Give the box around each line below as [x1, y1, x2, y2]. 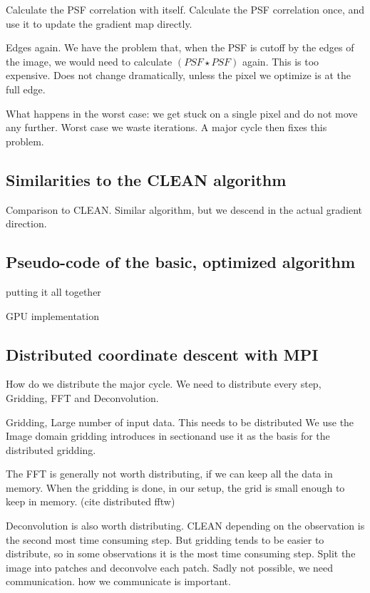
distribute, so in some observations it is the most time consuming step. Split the [6, 546, 356, 561]
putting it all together [6, 284, 101, 299]
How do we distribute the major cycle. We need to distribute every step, [6, 376, 322, 391]
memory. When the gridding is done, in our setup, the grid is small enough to [6, 480, 345, 495]
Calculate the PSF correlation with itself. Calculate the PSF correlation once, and [6, 2, 365, 16]
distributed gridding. [6, 442, 96, 457]
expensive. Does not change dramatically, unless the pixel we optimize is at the [6, 68, 351, 83]
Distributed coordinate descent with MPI [6, 343, 319, 365]
